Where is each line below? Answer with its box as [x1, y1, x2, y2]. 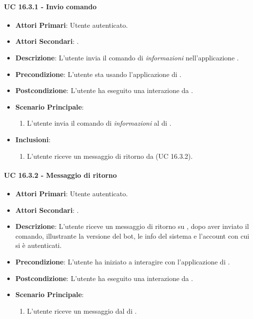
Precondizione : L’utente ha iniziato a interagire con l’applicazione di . [15, 256, 230, 266]
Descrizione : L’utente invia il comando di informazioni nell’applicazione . [15, 52, 239, 62]
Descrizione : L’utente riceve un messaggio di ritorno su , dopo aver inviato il [15, 221, 249, 231]
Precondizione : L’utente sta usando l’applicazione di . [15, 69, 182, 79]
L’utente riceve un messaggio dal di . [27, 305, 137, 316]
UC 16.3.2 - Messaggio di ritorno [4, 169, 117, 180]
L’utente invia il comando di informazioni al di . [27, 118, 172, 128]
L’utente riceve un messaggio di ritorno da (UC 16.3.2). [27, 150, 193, 161]
